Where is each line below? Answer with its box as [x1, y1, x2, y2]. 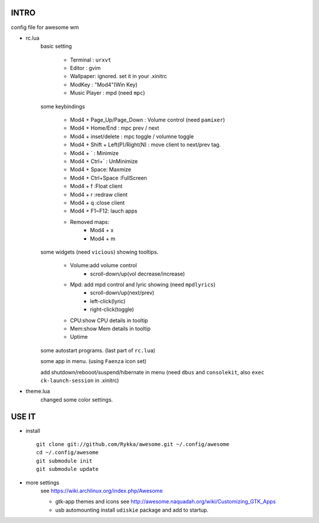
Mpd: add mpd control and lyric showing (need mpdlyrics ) [70, 281, 216, 288]
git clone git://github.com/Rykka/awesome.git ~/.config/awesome [36, 441, 230, 448]
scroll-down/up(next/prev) [90, 289, 155, 296]
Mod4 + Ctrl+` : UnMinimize [70, 158, 138, 165]
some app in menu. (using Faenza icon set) [40, 358, 147, 365]
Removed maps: [70, 218, 109, 225]
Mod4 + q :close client [70, 199, 125, 206]
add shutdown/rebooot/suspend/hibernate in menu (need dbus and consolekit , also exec [40, 368, 265, 376]
